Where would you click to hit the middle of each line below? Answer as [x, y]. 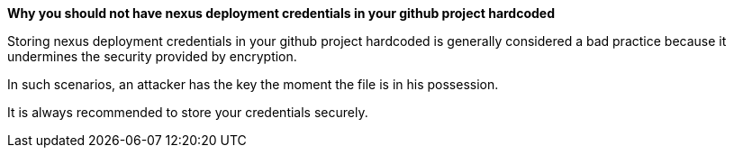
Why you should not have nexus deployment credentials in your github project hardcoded [281, 13]
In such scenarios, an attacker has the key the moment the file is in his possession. [253, 84]
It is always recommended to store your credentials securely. [188, 112]
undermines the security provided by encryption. [152, 56]
